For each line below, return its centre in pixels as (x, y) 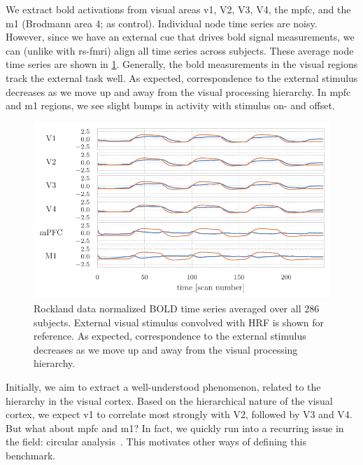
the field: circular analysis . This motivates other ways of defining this (156, 442)
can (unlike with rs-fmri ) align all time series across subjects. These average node (180, 50)
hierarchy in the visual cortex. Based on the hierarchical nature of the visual (169, 400)
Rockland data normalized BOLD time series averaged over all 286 (177, 308)
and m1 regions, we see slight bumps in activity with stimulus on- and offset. (170, 105)
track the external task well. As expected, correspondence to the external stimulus (182, 77)
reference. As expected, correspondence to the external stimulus (170, 336)
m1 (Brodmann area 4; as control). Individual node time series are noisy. (162, 23)
